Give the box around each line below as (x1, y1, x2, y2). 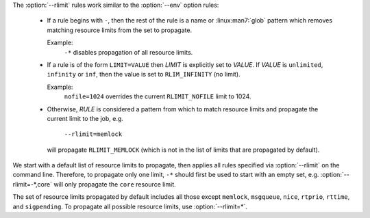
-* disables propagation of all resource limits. (64, 48, 193, 56)
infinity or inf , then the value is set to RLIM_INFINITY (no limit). (47, 70, 241, 79)
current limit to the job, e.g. (47, 114, 123, 122)
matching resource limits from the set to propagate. (47, 26, 192, 34)
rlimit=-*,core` (12, 180, 53, 188)
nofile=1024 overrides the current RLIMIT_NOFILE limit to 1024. (64, 92, 251, 100)
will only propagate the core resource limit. (53, 180, 176, 188)
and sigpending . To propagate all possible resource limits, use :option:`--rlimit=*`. (12, 202, 248, 210)
